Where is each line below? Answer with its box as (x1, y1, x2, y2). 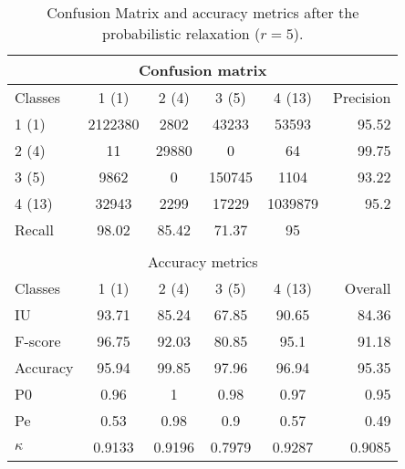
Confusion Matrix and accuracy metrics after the (47, 2, 359, 23)
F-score (15, 330, 61, 351)
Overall (344, 277, 391, 298)
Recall (15, 219, 54, 240)
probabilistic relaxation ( (102, 23, 261, 44)
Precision (332, 87, 391, 108)
